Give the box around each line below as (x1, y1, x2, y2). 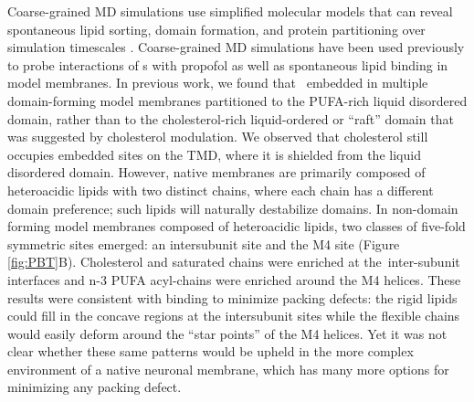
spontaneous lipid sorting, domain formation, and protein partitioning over (7, 19, 426, 38)
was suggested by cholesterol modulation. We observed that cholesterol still (7, 127, 428, 146)
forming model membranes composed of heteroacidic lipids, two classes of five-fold (7, 217, 466, 236)
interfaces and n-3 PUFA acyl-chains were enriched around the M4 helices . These (7, 270, 461, 289)
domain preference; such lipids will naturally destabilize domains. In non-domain (7, 198, 458, 217)
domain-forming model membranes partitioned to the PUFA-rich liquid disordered (7, 90, 468, 110)
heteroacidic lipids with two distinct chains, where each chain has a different (7, 180, 434, 199)
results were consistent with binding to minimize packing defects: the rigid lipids (7, 288, 458, 307)
